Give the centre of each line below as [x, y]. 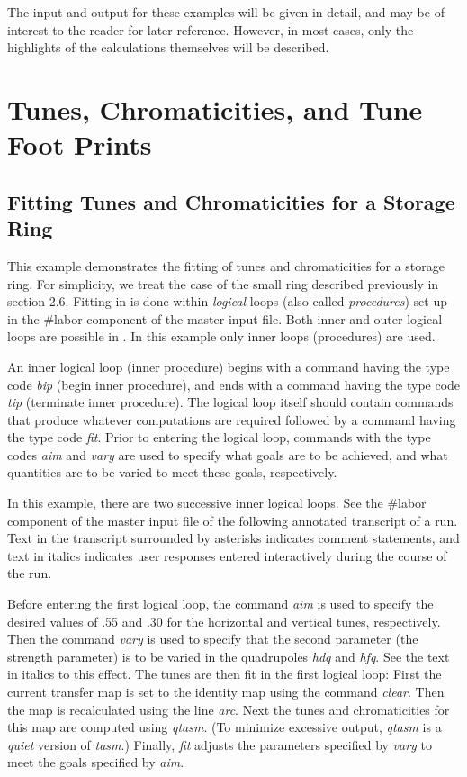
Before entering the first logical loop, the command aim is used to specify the [220, 604]
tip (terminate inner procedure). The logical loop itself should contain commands [230, 402]
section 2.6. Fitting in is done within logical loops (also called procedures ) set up [228, 301]
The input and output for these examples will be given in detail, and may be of [226, 12]
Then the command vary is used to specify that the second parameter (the [213, 639]
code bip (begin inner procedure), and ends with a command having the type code [234, 384]
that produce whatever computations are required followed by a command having [232, 419]
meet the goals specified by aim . [96, 762]
